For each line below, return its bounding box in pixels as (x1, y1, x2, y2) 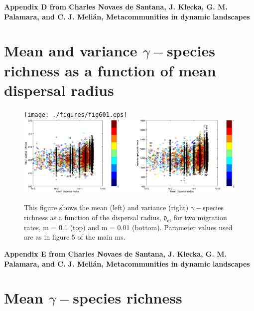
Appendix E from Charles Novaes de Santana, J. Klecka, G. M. (4, 248, 227, 259)
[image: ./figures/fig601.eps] (24, 111, 127, 118)
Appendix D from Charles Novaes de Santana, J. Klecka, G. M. (4, 1, 228, 11)
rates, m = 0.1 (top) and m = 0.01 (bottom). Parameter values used (24, 222, 233, 232)
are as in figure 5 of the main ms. (24, 232, 126, 242)
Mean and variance (4, 40, 137, 61)
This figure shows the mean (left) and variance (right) (24, 202, 189, 213)
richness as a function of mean (4, 60, 216, 80)
